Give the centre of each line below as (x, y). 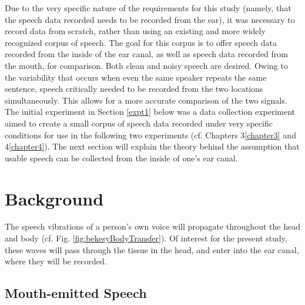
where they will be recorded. (56, 261)
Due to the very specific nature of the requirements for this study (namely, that (148, 8)
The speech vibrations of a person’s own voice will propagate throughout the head (152, 226)
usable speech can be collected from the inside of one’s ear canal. (121, 158)
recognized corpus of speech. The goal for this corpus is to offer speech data (141, 42)
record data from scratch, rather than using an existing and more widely (135, 31)
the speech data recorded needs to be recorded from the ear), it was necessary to (150, 19)
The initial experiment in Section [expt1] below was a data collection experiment (150, 112)
